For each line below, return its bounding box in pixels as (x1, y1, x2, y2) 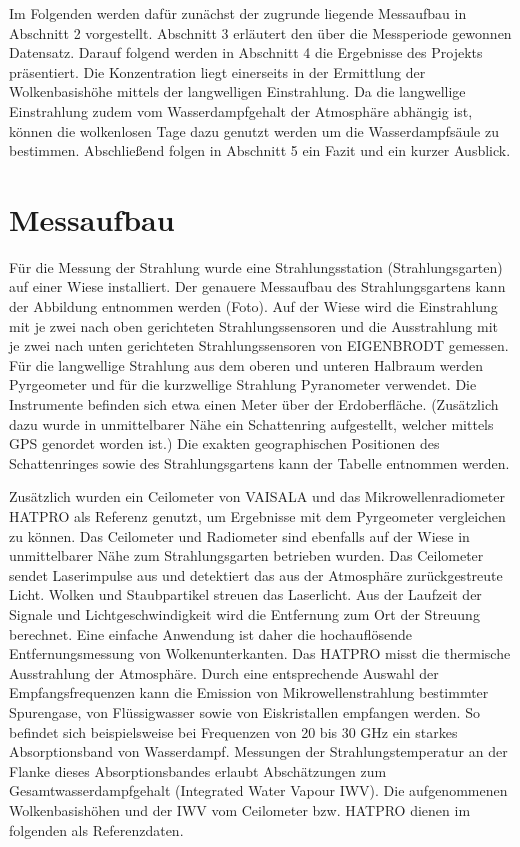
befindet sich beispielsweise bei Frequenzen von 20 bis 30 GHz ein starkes (9, 721, 458, 742)
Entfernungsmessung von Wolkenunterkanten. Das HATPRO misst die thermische (9, 643, 511, 664)
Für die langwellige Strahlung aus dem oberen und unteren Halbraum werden (9, 354, 483, 375)
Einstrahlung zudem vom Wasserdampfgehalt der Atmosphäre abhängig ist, (9, 100, 473, 121)
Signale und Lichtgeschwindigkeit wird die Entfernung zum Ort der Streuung (9, 603, 480, 624)
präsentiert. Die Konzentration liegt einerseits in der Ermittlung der (9, 61, 426, 82)
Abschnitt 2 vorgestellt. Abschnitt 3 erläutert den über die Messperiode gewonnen (9, 22, 512, 43)
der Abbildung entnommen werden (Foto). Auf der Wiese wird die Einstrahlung (9, 296, 498, 317)
